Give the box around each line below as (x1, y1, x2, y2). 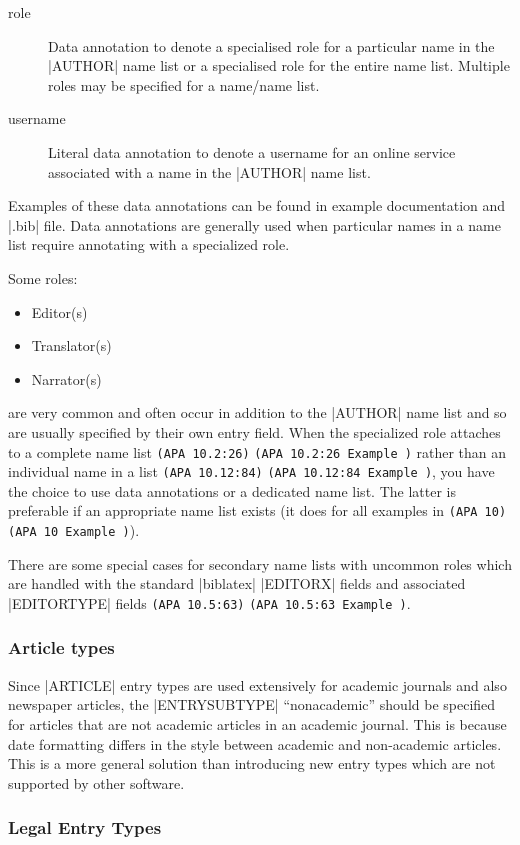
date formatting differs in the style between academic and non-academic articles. (8, 733, 502, 754)
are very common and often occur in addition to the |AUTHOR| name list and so (8, 402, 507, 423)
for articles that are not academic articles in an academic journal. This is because (8, 713, 507, 734)
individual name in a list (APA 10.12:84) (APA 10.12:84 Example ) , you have (8, 461, 495, 482)
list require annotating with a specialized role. (8, 234, 290, 255)
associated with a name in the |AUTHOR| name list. (48, 161, 371, 182)
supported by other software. (8, 772, 185, 793)
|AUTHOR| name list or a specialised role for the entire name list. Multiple (48, 55, 510, 76)
